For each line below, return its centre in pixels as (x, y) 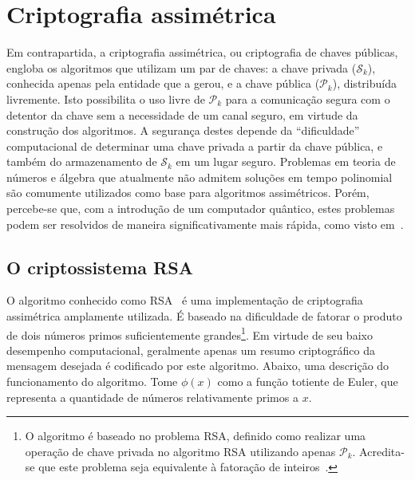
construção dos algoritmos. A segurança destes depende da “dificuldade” (183, 130)
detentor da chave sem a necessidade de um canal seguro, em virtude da (182, 114)
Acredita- (382, 451)
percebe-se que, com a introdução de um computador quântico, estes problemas (201, 209)
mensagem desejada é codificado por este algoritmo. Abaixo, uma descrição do (198, 366)
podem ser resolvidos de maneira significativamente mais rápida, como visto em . (205, 224)
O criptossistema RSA (100, 267)
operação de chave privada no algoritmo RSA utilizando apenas (180, 451)
